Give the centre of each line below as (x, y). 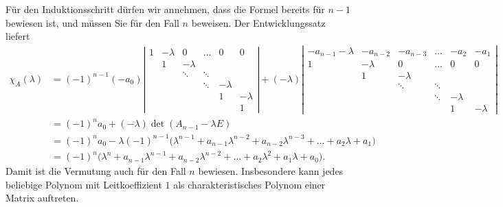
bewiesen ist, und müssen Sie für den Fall (92, 22)
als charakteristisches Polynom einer (249, 184)
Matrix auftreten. (42, 198)
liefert (18, 36)
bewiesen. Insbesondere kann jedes (271, 171)
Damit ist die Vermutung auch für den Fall (96, 171)
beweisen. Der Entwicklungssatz (258, 22)
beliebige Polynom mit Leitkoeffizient (84, 184)
